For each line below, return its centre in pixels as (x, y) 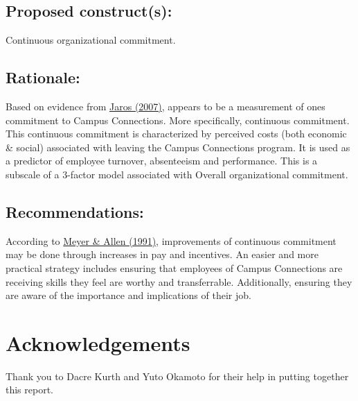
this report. (30, 390)
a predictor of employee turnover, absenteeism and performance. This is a (162, 161)
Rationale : (43, 77)
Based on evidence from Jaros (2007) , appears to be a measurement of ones (165, 106)
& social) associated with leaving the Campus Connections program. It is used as (178, 147)
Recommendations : (75, 211)
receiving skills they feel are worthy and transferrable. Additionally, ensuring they (179, 281)
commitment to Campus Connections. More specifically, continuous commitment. (178, 120)
